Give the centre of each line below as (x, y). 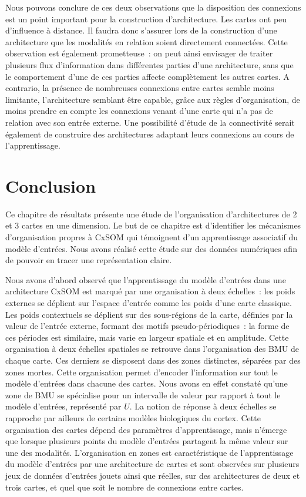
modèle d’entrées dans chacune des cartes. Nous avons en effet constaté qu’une (147, 383)
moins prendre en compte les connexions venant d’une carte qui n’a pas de (139, 111)
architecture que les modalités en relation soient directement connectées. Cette (147, 41)
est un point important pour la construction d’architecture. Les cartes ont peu (146, 19)
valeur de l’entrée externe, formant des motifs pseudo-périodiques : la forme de (147, 326)
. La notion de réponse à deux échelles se (203, 406)
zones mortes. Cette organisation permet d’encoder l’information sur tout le (142, 372)
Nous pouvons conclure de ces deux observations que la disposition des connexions (153, 7)
